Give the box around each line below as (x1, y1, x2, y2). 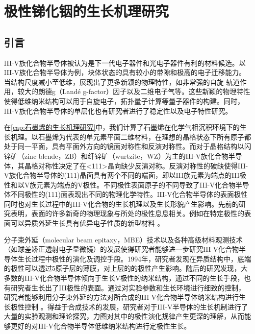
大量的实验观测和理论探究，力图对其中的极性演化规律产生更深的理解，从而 (4, 311, 244, 321)
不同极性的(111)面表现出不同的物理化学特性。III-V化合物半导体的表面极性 (10, 189, 248, 199)
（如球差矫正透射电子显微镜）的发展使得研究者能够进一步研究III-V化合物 (4, 244, 239, 254)
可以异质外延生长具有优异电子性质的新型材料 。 (10, 218, 164, 228)
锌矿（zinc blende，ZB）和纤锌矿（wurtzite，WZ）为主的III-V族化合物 (4, 150, 229, 161)
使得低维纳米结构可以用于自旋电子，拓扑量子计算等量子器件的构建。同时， (4, 95, 244, 106)
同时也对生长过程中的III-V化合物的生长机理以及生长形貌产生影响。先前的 (4, 198, 239, 209)
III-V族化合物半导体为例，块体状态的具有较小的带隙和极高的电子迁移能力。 (4, 67, 246, 77)
